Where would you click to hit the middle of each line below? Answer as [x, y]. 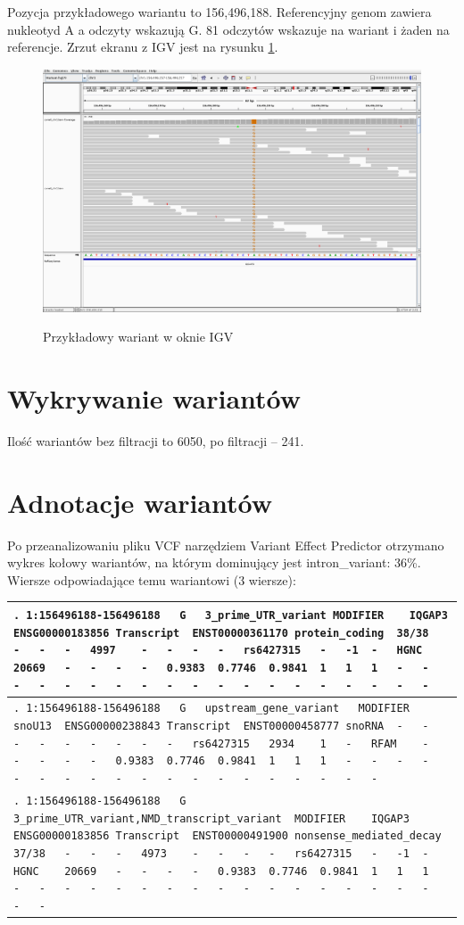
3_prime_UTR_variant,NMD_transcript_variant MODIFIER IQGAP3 [211, 818]
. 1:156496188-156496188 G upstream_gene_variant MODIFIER [211, 709]
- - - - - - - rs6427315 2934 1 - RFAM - [221, 743]
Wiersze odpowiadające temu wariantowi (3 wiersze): [152, 579]
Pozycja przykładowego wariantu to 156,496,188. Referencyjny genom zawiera [220, 12]
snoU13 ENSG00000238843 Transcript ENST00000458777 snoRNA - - [221, 727]
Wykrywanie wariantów [154, 398]
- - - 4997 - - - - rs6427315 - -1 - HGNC [218, 651]
